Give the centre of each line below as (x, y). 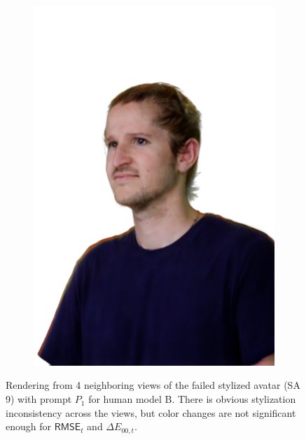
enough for (29, 426)
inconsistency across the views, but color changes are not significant (151, 412)
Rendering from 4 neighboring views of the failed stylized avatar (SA (153, 385)
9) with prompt (39, 399)
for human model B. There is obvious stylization (192, 399)
